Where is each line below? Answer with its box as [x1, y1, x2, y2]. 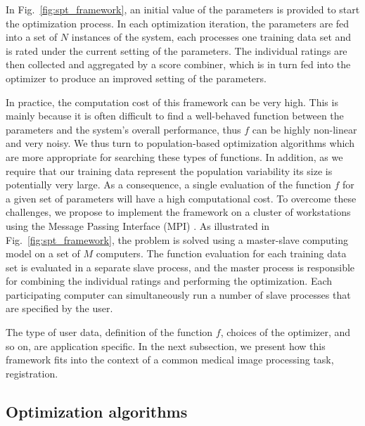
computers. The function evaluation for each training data [96, 246, 347, 261]
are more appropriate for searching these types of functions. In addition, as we [6, 149, 343, 164]
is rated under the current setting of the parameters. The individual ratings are [6, 43, 347, 58]
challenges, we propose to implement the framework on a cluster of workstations [6, 205, 351, 219]
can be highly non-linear [252, 122, 357, 136]
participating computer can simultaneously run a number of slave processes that [6, 287, 351, 302]
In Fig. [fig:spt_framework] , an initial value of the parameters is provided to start [6, 2, 360, 16]
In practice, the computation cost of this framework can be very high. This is [6, 94, 338, 109]
